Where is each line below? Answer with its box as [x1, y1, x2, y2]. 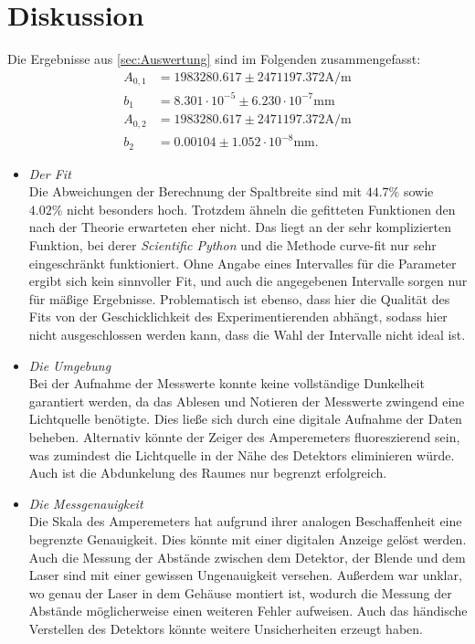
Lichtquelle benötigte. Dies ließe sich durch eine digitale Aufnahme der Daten [28, 409, 462, 428]
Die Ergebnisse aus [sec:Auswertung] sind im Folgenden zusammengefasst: [7, 49, 421, 69]
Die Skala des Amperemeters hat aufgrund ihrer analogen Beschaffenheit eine [28, 512, 462, 531]
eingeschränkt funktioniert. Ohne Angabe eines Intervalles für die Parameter [28, 253, 457, 272]
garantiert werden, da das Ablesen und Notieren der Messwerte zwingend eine [28, 391, 465, 410]
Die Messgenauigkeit [28, 493, 143, 512]
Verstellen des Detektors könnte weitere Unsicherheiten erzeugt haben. [28, 618, 423, 638]
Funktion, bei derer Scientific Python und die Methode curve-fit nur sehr [28, 236, 437, 255]
